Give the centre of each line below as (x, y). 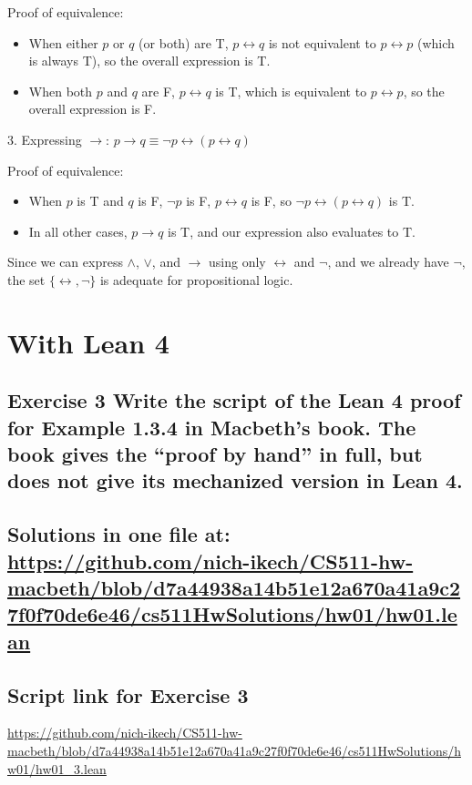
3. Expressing (45, 139)
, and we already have (388, 262)
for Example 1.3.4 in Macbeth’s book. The (212, 427)
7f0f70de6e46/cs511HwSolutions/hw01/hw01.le (232, 614)
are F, (158, 91)
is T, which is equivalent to (291, 91)
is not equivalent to (322, 42)
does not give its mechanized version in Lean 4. (235, 480)
